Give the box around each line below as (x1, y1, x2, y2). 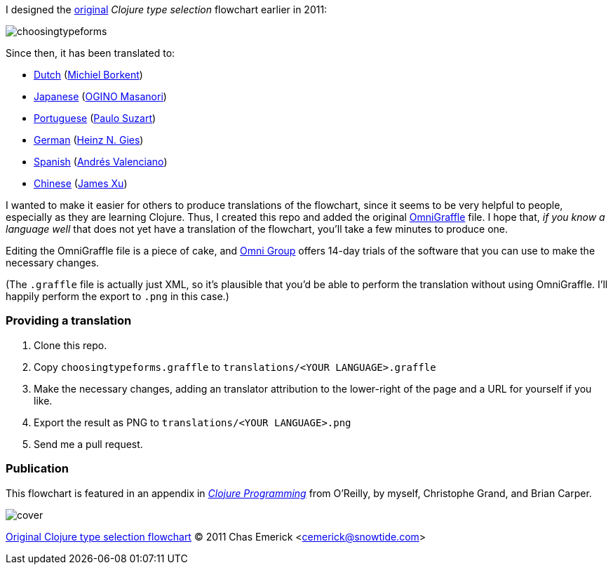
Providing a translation (6, 313, 132, 328)
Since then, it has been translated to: (6, 47, 175, 59)
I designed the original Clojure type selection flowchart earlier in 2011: (6, 4, 328, 15)
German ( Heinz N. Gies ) (34, 134, 144, 146)
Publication (6, 461, 69, 476)
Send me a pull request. (34, 437, 143, 450)
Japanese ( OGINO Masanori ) (34, 90, 167, 102)
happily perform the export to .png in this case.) (6, 290, 229, 302)
